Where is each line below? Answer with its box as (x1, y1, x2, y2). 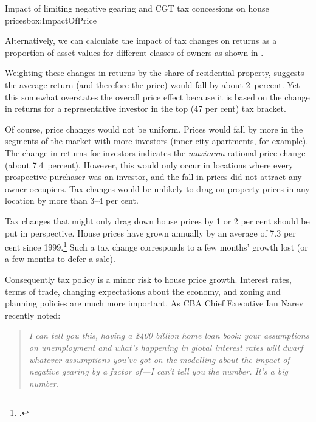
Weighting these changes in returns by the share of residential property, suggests (5, 66, 304, 79)
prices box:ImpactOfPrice (5, 13, 97, 26)
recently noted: (5, 308, 61, 321)
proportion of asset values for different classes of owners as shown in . (5, 46, 264, 58)
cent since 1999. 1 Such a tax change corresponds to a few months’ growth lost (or (5, 239, 308, 253)
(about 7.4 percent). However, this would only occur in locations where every (5, 158, 294, 171)
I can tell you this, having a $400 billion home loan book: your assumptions (29, 329, 309, 342)
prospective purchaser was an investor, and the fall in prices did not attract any (5, 170, 302, 183)
